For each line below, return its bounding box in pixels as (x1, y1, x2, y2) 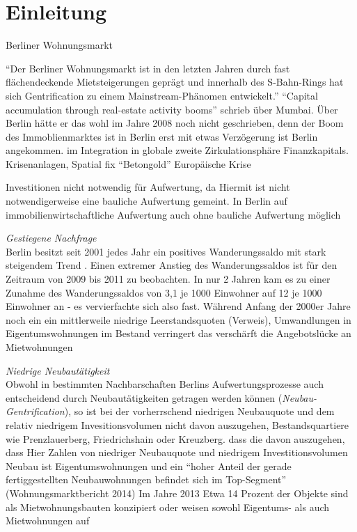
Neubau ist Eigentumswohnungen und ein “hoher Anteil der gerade (6, 458, 292, 473)
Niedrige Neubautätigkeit (6, 363, 110, 377)
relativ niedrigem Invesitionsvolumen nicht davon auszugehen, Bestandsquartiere (6, 417, 349, 432)
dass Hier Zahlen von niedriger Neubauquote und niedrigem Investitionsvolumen (6, 445, 348, 460)
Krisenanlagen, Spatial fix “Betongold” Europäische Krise (6, 156, 251, 171)
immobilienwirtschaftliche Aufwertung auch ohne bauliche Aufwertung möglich (6, 207, 341, 221)
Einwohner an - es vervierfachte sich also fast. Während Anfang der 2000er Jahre (6, 299, 351, 313)
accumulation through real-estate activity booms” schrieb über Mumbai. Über (6, 102, 338, 116)
